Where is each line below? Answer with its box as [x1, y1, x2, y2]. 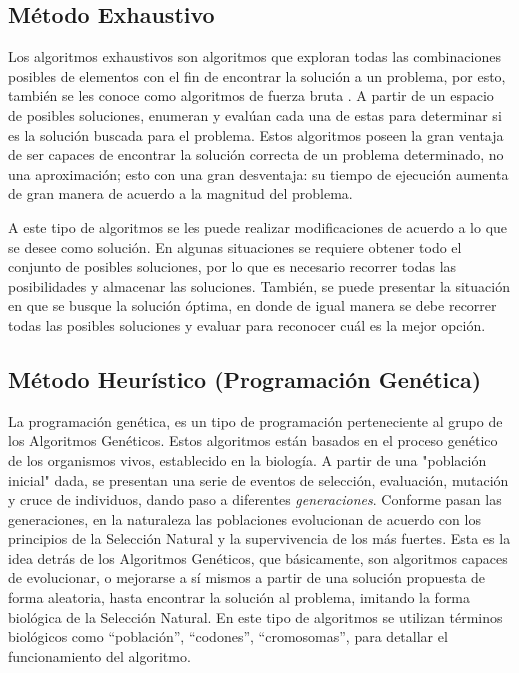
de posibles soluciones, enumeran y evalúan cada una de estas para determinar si [8, 104, 502, 125]
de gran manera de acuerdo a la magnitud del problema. [8, 183, 353, 204]
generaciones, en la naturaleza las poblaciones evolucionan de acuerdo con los [8, 508, 481, 529]
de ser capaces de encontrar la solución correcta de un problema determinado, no [8, 144, 504, 165]
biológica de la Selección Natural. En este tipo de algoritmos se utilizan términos [8, 606, 503, 627]
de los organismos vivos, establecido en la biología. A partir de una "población [8, 449, 487, 470]
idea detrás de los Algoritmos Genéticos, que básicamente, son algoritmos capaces [8, 547, 508, 568]
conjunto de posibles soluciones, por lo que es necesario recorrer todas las [8, 256, 457, 277]
